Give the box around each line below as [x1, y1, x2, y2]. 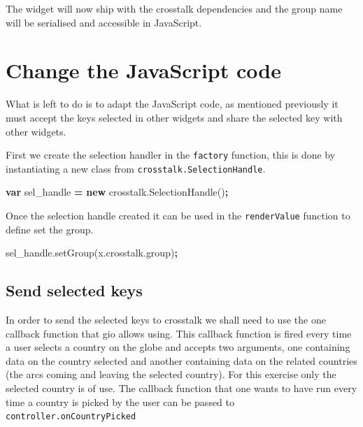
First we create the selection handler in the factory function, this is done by [6, 147, 336, 162]
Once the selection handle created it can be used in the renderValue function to [6, 208, 350, 222]
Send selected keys [6, 280, 143, 301]
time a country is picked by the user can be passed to [6, 394, 235, 409]
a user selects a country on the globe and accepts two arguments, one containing [6, 340, 350, 354]
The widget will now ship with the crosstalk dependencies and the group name [6, 1, 343, 15]
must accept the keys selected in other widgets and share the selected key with [6, 110, 343, 124]
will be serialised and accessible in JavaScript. [6, 15, 202, 29]
